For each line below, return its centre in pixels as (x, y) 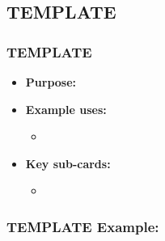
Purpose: (51, 82)
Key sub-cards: (68, 163)
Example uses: (66, 109)
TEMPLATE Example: (83, 226)
